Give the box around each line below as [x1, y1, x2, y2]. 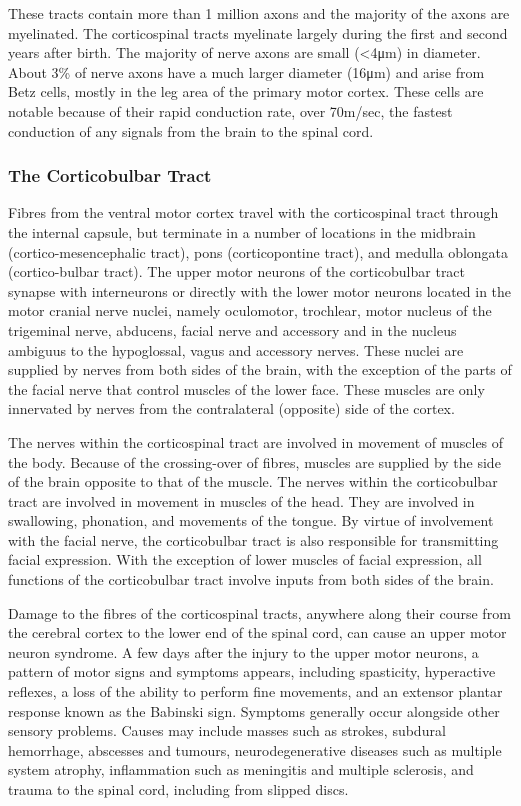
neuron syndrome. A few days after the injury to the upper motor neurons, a [8, 641, 479, 662]
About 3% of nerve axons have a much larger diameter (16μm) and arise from [8, 61, 485, 82]
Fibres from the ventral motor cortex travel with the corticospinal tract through [8, 202, 499, 223]
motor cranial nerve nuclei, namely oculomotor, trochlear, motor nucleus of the [8, 300, 492, 321]
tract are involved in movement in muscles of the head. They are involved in [8, 490, 475, 511]
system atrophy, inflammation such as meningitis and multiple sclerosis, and [8, 759, 474, 780]
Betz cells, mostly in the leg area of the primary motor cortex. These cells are [8, 81, 484, 102]
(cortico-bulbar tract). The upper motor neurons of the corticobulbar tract [8, 261, 466, 282]
